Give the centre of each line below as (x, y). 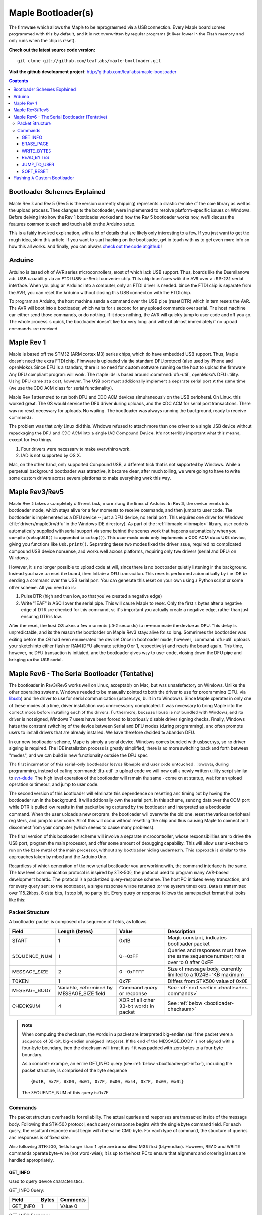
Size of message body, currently (205, 969)
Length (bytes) (75, 931)
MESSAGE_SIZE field (82, 993)
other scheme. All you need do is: (42, 587)
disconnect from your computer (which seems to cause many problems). (82, 827)
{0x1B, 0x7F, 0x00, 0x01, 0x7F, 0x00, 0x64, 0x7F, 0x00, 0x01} (107, 1082)
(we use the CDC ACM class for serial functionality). (61, 388)
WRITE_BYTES (37, 151)
